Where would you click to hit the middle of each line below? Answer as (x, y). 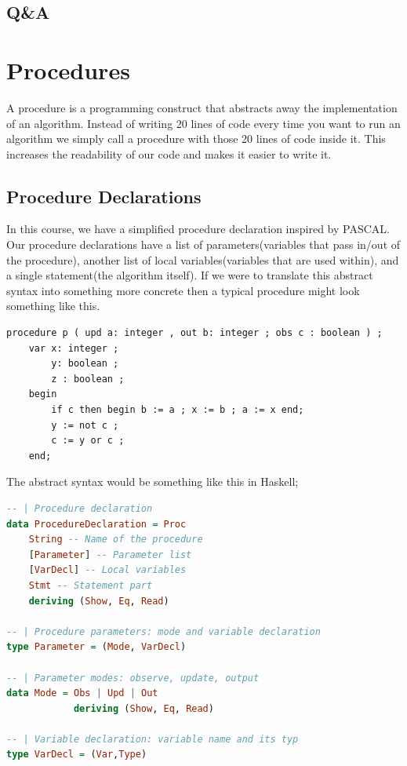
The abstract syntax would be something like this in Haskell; (153, 481)
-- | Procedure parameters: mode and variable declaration (164, 631)
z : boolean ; (88, 379)
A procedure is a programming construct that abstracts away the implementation (202, 107)
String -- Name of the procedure (116, 540)
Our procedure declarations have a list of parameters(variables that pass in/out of (203, 244)
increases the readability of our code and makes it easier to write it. (169, 153)
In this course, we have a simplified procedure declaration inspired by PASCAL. (198, 229)
